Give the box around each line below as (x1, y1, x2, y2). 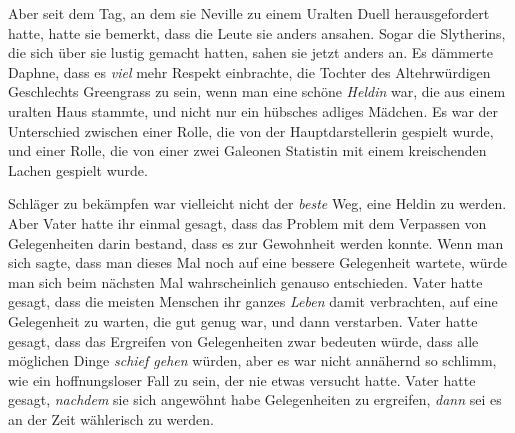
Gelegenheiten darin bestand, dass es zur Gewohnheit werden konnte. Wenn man (8, 232, 504, 253)
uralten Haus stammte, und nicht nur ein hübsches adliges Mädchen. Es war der (8, 100, 499, 121)
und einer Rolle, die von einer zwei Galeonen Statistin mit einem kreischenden (8, 140, 487, 161)
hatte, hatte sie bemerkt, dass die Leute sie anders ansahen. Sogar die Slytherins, (8, 22, 506, 43)
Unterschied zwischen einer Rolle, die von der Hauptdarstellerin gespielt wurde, (8, 120, 494, 141)
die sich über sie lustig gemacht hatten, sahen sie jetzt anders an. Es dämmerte (8, 42, 493, 63)
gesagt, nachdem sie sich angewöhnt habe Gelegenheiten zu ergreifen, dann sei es (8, 389, 502, 410)
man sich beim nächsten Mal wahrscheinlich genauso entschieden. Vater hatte (8, 271, 483, 292)
